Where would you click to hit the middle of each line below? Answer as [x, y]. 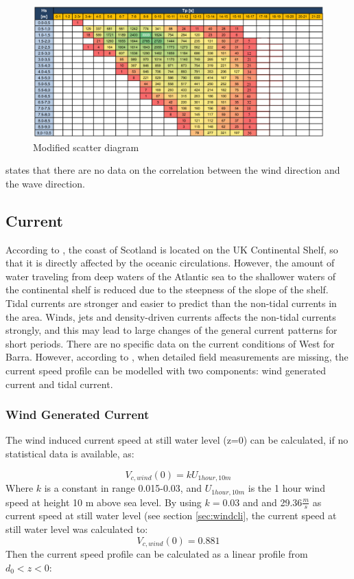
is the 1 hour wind [286, 488]
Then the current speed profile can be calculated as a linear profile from [157, 554]
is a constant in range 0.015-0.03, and [123, 488]
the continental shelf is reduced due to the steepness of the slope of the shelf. [167, 289]
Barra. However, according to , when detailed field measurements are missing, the [177, 357]
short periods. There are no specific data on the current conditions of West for [170, 343]
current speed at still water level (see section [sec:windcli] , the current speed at [171, 515]
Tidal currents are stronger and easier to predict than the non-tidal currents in [171, 303]
